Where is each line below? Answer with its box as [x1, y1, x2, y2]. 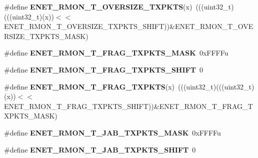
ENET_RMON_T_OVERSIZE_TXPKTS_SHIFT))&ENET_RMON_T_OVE [4, 21, 253, 31]
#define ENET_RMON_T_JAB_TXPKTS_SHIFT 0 [4, 144, 196, 154]
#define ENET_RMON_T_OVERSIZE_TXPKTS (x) [4, 1, 192, 11]
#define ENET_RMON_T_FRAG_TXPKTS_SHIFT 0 [4, 64, 203, 74]
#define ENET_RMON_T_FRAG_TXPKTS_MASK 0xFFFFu [4, 47, 228, 58]
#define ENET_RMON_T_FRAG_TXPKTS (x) [4, 81, 175, 91]
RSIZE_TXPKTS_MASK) [4, 30, 88, 41]
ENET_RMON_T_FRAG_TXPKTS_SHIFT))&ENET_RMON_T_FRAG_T [4, 100, 253, 111]
